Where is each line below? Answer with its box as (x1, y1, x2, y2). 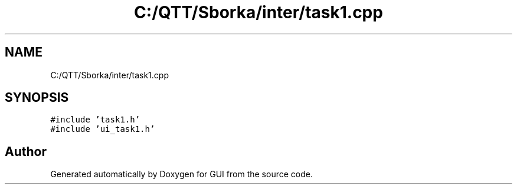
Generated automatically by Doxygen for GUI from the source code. (50, 169, 313, 180)
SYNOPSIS (5, 90, 69, 105)
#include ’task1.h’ (50, 115, 140, 125)
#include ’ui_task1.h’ (50, 124, 155, 134)
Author (5, 144, 47, 159)
